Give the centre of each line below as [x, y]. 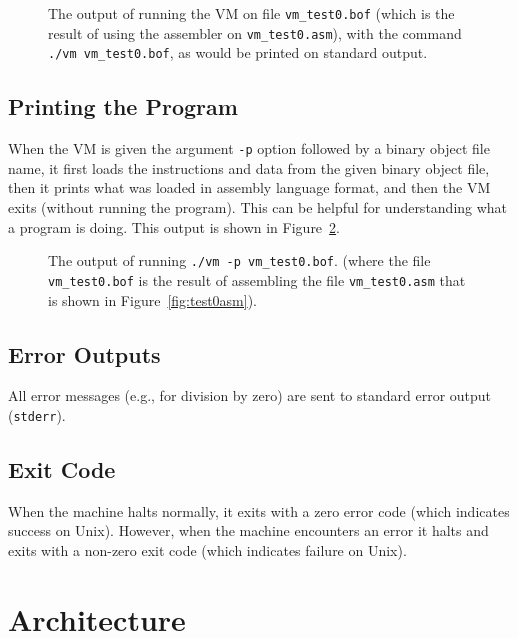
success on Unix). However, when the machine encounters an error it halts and [248, 530]
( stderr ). [37, 414]
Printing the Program [123, 106]
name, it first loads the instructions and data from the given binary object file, [249, 167]
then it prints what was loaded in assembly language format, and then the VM [249, 187]
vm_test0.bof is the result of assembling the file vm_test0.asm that [257, 279]
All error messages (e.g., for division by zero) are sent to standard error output [250, 395]
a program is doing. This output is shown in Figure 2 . [174, 226]
